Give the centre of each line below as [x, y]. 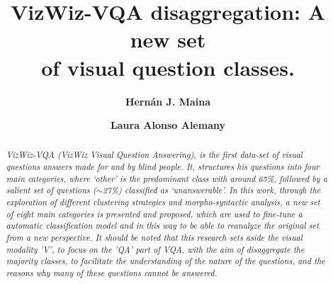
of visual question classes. [168, 67]
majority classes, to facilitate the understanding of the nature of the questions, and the [165, 261]
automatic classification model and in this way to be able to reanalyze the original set [163, 226]
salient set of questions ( [51, 190]
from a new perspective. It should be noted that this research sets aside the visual [154, 238]
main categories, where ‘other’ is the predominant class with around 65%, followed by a [166, 178]
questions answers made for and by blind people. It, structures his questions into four [163, 167]
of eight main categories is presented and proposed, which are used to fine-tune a [154, 214]
